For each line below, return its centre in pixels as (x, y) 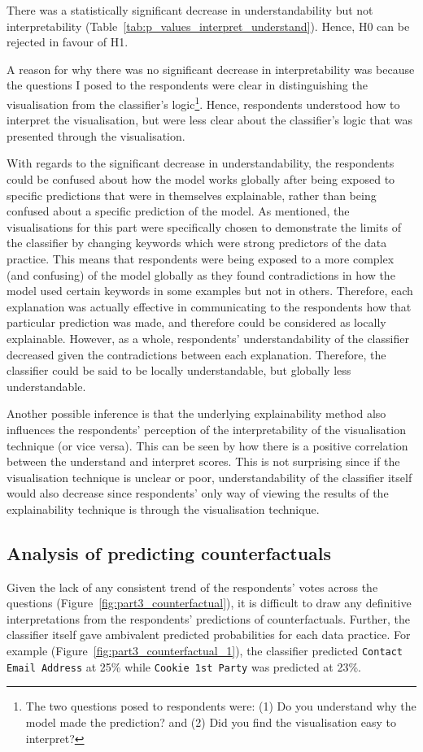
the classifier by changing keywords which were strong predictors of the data (197, 243)
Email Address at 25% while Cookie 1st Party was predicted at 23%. (184, 666)
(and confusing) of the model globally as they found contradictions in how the (201, 274)
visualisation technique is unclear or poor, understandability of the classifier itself (209, 477)
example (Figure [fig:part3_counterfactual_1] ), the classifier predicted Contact (205, 651)
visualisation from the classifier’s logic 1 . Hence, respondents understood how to (203, 102)
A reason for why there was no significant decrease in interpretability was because (211, 69)
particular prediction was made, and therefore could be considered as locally (196, 322)
